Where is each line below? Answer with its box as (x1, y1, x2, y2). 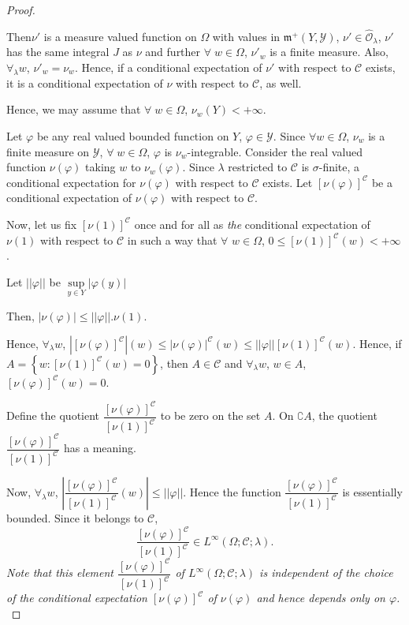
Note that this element (6, 564, 113, 581)
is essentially (342, 483, 403, 500)
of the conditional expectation (6, 589, 147, 606)
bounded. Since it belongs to (6, 509, 144, 526)
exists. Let (262, 174, 313, 190)
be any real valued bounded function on (36, 127, 229, 144)
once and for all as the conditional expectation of (134, 215, 370, 232)
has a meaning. (64, 440, 136, 456)
